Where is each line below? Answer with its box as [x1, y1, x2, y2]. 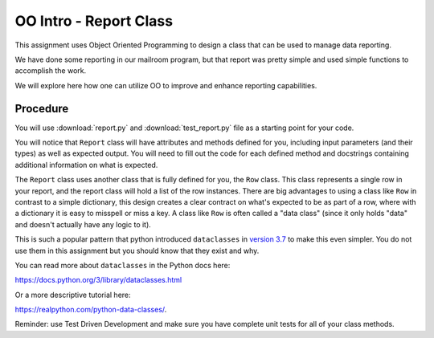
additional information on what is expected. [14, 160, 158, 169]
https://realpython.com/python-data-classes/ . [14, 305, 167, 315]
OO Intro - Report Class [14, 12, 173, 30]
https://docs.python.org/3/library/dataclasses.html [14, 275, 182, 285]
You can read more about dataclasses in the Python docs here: [14, 260, 231, 270]
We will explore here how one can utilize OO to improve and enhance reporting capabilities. [14, 80, 317, 90]
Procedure [14, 101, 69, 116]
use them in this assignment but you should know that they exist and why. [14, 246, 260, 255]
